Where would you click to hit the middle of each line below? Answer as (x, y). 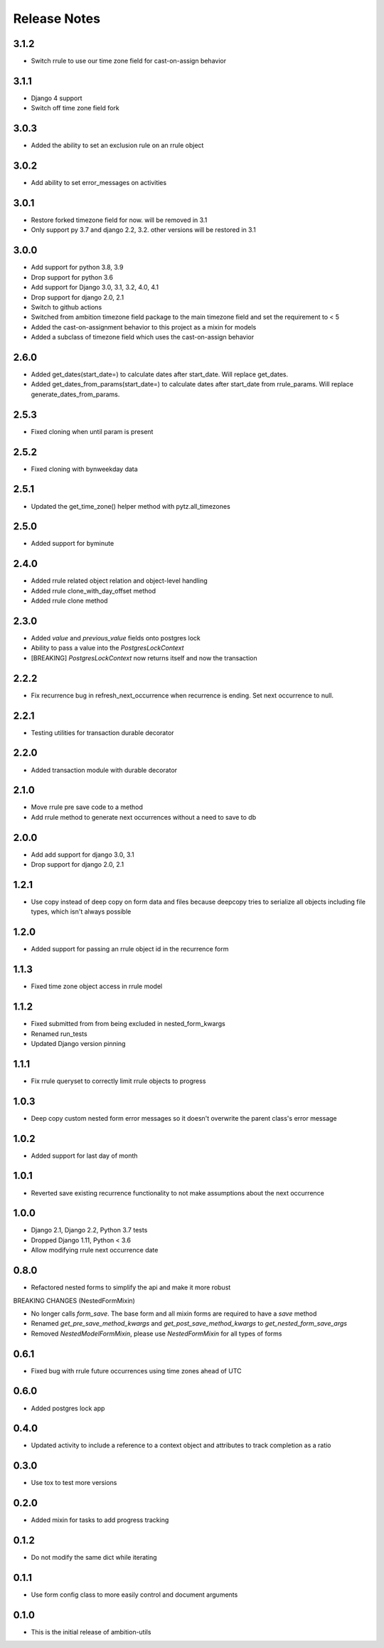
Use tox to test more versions (74, 1483)
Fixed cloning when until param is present (92, 431)
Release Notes (57, 19)
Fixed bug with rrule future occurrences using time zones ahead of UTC (136, 1370)
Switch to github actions (66, 307)
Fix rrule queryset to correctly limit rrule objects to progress (118, 1081)
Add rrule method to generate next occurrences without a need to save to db (143, 817)
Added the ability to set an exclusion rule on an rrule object (117, 145)
